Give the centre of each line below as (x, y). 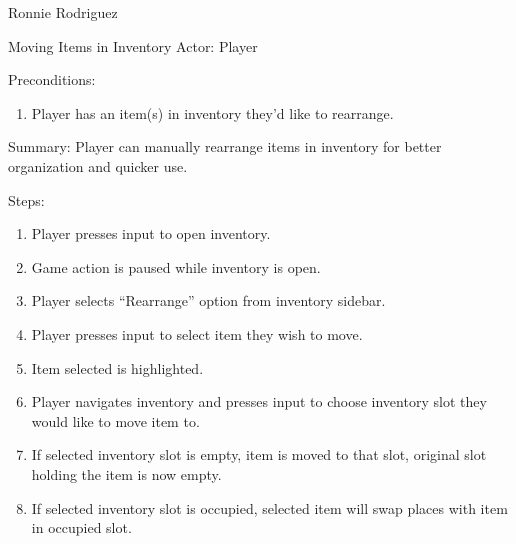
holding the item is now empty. (126, 473)
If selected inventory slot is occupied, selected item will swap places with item (269, 507)
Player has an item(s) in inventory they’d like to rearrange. (212, 112)
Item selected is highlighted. (117, 367)
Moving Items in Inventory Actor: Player (133, 45)
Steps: (26, 199)
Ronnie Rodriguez (63, 12)
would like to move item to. (115, 420)
